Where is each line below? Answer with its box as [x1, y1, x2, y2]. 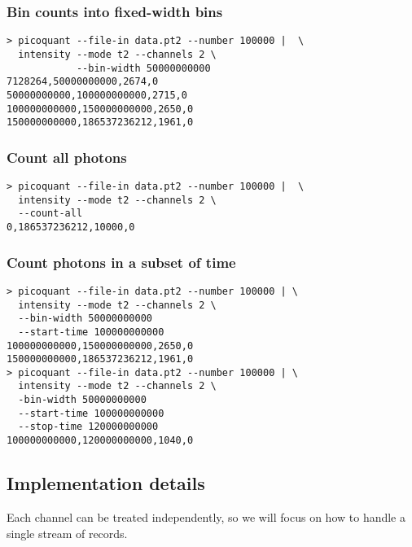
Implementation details [7, 470, 205, 496]
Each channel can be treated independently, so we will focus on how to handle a [7, 508, 405, 525]
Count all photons [7, 147, 127, 167]
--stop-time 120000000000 [18, 421, 159, 433]
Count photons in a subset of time [7, 252, 236, 272]
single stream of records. [7, 524, 128, 541]
